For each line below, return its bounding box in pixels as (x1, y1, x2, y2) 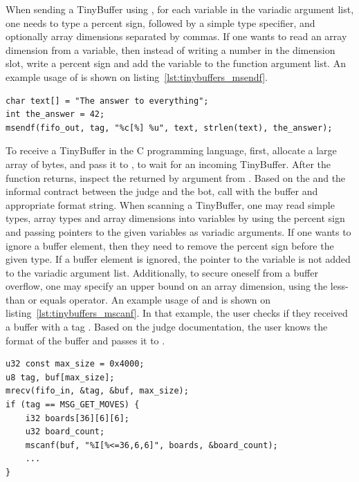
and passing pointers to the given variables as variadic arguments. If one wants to (6, 224, 351, 239)
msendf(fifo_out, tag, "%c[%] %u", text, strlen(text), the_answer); (6, 122, 333, 133)
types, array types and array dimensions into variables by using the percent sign (6, 211, 345, 225)
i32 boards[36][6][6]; (25, 413, 129, 423)
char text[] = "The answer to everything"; (6, 95, 209, 106)
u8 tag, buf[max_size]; (6, 372, 115, 382)
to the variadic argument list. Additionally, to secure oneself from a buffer (6, 265, 318, 279)
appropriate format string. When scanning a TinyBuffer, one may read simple (6, 197, 335, 212)
